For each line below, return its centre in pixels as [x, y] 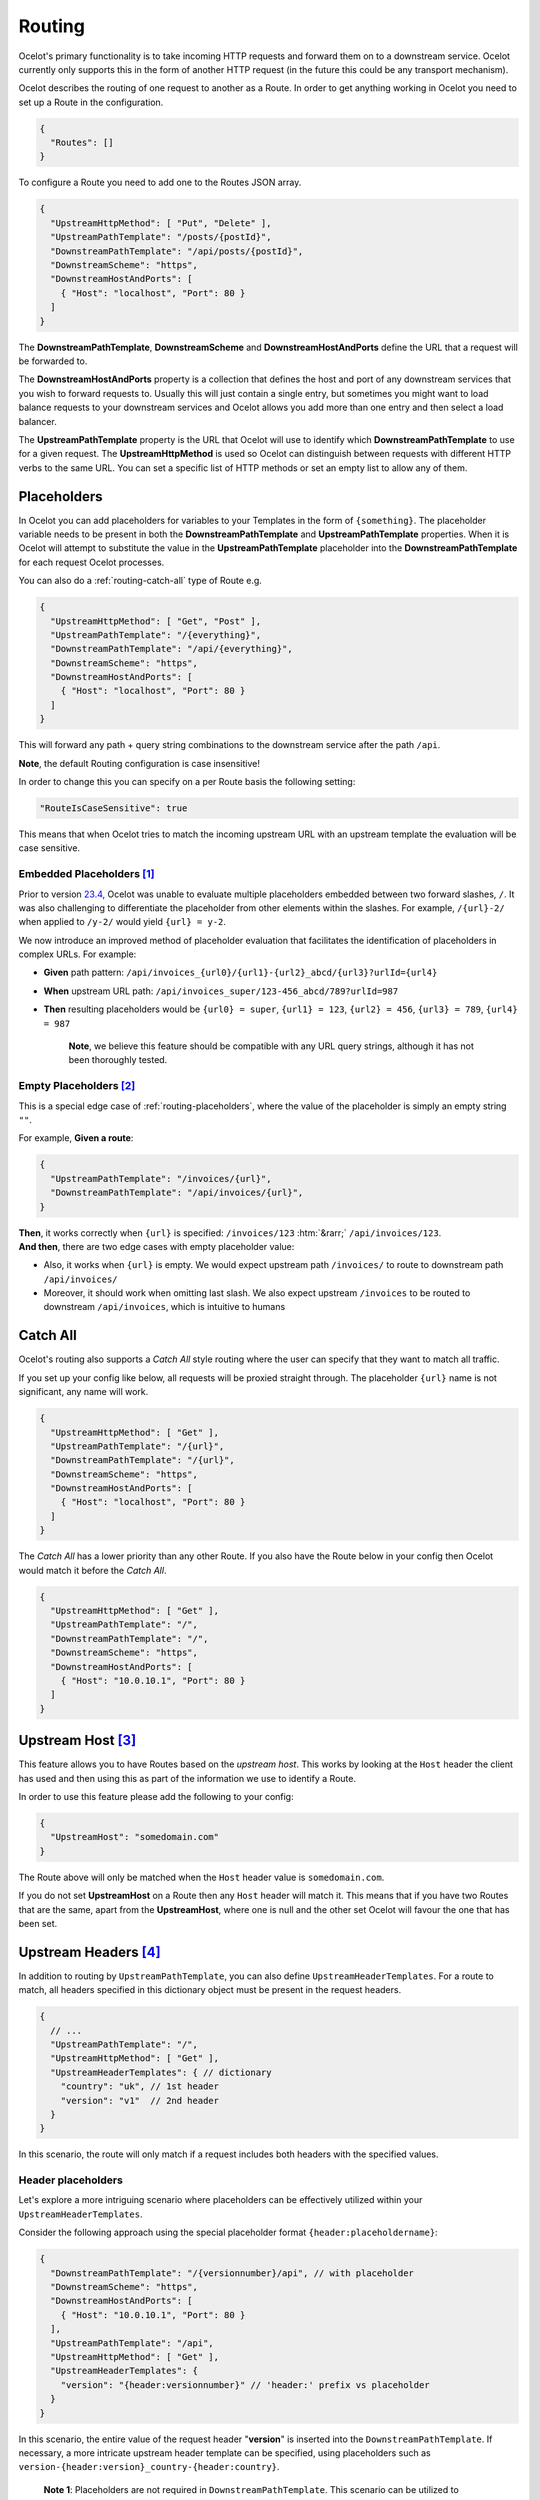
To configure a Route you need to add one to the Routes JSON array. [160, 182]
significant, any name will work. [83, 1392]
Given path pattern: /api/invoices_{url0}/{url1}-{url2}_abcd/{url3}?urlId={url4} [240, 972]
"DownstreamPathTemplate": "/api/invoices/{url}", [177, 1193]
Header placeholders [71, 2180]
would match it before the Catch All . [92, 1570]
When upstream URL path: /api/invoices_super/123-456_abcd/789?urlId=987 [221, 991]
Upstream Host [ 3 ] [77, 1740]
